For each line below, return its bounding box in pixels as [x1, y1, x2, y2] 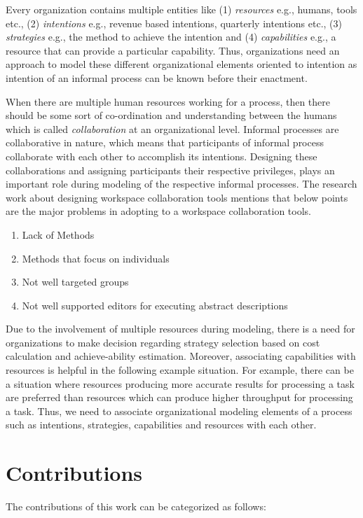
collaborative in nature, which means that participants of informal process [6, 135, 324, 150]
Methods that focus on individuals [22, 251, 170, 265]
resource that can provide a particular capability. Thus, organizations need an [6, 43, 340, 57]
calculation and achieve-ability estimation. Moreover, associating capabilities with [6, 349, 356, 363]
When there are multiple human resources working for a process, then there [6, 94, 330, 108]
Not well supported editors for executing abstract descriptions [22, 297, 288, 312]
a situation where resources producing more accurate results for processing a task [6, 376, 355, 391]
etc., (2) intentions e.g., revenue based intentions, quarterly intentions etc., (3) [6, 15, 343, 30]
